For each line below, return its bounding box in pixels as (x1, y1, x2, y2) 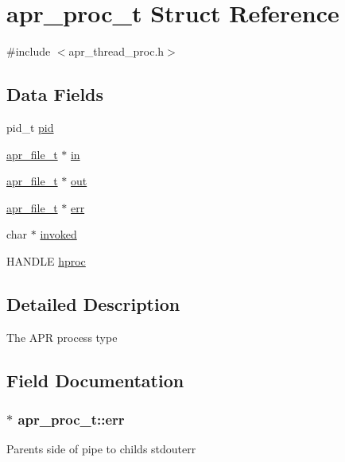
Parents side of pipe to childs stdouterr (6, 441, 196, 457)
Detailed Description (6, 291, 180, 316)
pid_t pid (6, 118, 54, 135)
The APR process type (6, 328, 118, 345)
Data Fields (6, 82, 104, 107)
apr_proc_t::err (17, 409, 125, 429)
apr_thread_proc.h (68, 43, 165, 60)
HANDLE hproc (6, 252, 86, 269)
